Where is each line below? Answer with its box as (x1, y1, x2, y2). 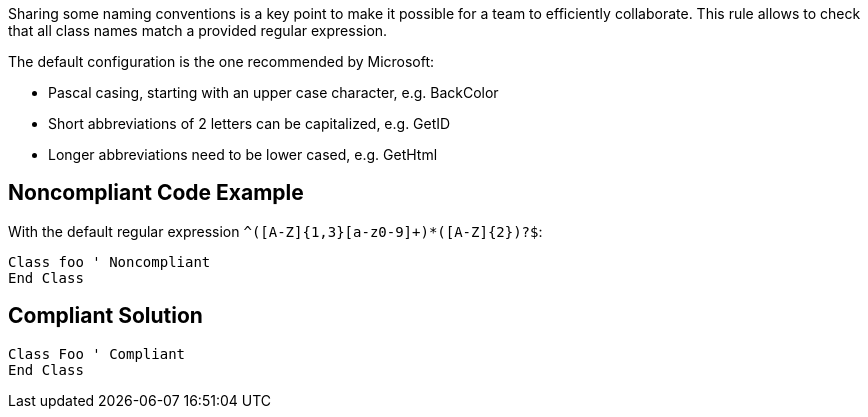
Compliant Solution (8, 303, 203, 329)
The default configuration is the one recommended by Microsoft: (8, 53, 435, 70)
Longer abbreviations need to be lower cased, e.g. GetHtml (48, 146, 438, 163)
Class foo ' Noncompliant (8, 253, 211, 270)
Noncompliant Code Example (8, 180, 304, 206)
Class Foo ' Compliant (8, 345, 186, 362)
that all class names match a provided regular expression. (8, 22, 388, 39)
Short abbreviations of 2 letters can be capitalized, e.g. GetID (48, 115, 451, 132)
